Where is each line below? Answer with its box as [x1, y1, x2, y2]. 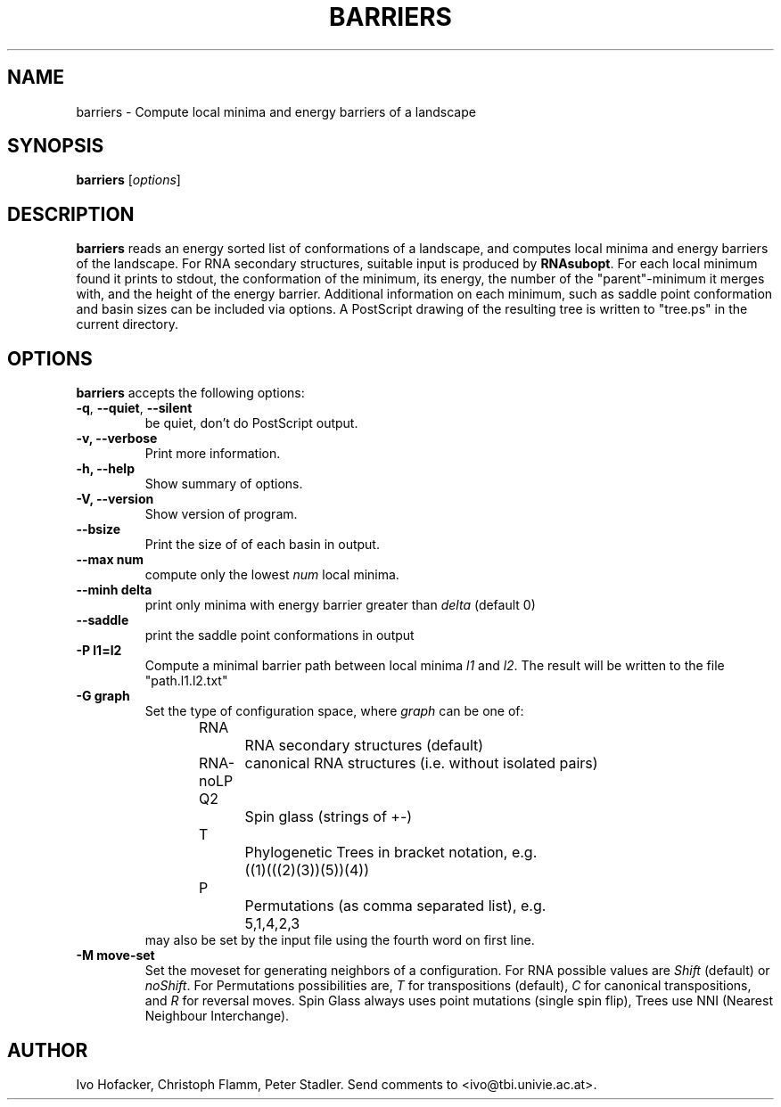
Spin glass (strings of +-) [244, 808, 413, 826]
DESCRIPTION [7, 202, 135, 225]
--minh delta [76, 582, 152, 598]
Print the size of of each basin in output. [144, 537, 380, 553]
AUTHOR [7, 1038, 88, 1062]
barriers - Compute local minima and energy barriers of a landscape [76, 103, 476, 119]
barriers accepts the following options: [76, 385, 305, 401]
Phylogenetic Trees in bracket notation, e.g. [244, 843, 538, 862]
